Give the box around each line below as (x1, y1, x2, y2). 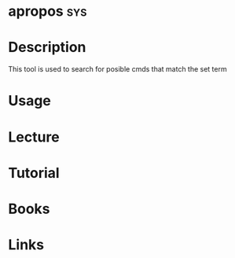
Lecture (8, 128, 61, 146)
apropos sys (8, 2, 87, 20)
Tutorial (8, 164, 61, 182)
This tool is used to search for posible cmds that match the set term (8, 64, 227, 74)
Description (8, 39, 86, 57)
